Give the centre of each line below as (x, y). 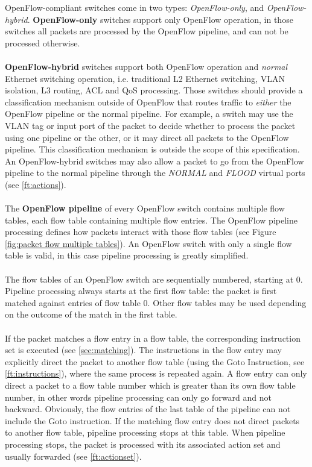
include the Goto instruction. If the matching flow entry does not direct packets (152, 420)
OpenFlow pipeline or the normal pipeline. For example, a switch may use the (149, 114)
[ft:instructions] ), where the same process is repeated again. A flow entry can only (156, 373)
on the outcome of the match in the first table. (91, 314)
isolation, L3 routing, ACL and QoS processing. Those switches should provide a (154, 90)
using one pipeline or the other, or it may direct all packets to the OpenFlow (147, 137)
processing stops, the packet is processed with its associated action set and (143, 444)
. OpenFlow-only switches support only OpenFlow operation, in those (160, 19)
